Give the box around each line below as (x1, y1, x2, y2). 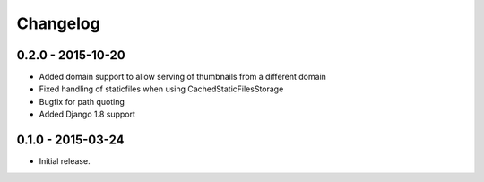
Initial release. (39, 156, 91, 167)
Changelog (16, 13, 100, 33)
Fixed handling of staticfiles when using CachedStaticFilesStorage (39, 83, 284, 94)
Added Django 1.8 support (39, 108, 136, 120)
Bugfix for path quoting (39, 96, 125, 107)
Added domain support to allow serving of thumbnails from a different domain (39, 72, 327, 82)
